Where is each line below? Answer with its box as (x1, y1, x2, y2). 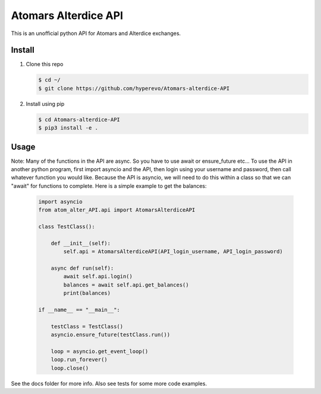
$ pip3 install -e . (38, 125, 98, 131)
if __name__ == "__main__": (38, 306, 120, 313)
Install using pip (26, 100, 65, 107)
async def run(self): (51, 264, 114, 272)
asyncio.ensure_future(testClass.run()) (51, 332, 171, 338)
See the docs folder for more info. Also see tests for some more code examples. (11, 380, 207, 387)
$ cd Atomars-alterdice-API (38, 116, 120, 123)
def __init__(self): (51, 239, 111, 247)
